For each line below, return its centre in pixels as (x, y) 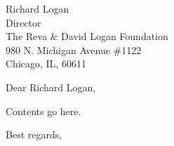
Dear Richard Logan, (51, 87)
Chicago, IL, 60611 (46, 64)
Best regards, (34, 134)
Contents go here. (43, 111)
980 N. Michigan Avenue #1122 (74, 49)
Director (24, 22)
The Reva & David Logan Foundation (87, 36)
